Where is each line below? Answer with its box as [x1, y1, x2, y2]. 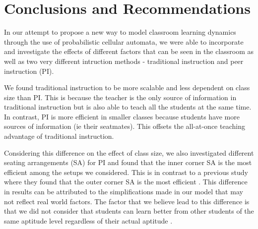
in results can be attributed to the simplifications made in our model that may [4, 186, 243, 197]
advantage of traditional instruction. [4, 131, 114, 141]
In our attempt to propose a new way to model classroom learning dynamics [4, 27, 236, 37]
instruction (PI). [4, 65, 54, 76]
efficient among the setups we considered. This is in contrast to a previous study [4, 167, 248, 177]
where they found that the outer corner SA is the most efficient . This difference [4, 176, 248, 187]
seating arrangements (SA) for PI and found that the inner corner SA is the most [4, 157, 252, 168]
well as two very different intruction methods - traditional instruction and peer [4, 56, 244, 66]
